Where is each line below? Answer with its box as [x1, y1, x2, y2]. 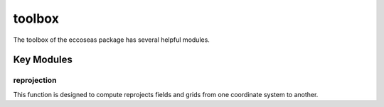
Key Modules [13, 54, 73, 66]
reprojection [13, 75, 57, 85]
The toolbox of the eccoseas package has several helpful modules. [13, 35, 210, 44]
